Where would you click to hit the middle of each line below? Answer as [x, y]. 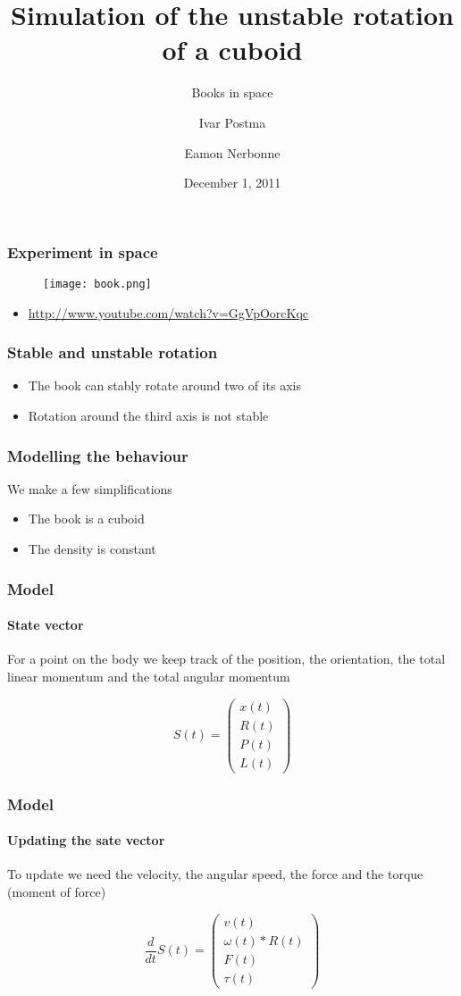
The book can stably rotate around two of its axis [164, 385]
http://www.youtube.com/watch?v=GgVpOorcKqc [168, 312]
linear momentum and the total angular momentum [149, 676]
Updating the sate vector [86, 840]
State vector [46, 625]
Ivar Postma [232, 122]
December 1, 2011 [232, 183]
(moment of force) [57, 891]
